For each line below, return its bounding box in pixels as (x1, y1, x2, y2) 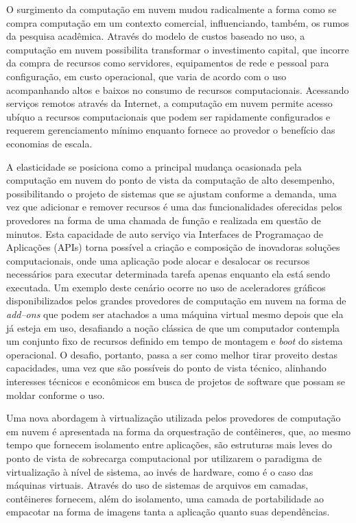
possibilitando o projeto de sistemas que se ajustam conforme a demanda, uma (6, 186, 337, 200)
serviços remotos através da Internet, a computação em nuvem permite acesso (6, 96, 333, 110)
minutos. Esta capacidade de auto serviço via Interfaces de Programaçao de (6, 226, 324, 241)
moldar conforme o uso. (6, 387, 105, 402)
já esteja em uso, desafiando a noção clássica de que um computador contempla (6, 320, 340, 335)
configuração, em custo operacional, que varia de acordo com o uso (6, 69, 287, 83)
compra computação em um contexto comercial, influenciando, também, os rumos (6, 15, 349, 29)
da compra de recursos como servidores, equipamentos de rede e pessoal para (6, 56, 329, 70)
